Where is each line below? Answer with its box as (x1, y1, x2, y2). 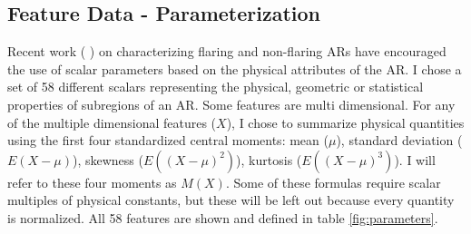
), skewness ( (72, 150, 143, 169)
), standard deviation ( (336, 131, 463, 150)
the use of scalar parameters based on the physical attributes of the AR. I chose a (7, 59, 462, 78)
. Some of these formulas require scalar (225, 172, 441, 191)
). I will (394, 150, 436, 169)
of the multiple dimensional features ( (7, 112, 217, 132)
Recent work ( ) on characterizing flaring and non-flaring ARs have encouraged (7, 42, 446, 61)
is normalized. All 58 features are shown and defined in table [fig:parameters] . (7, 208, 438, 227)
